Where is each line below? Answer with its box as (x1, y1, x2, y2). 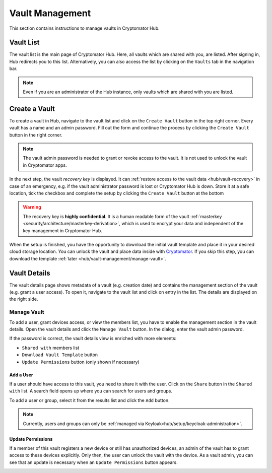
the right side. (9, 296, 38, 302)
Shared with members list (22, 345, 80, 351)
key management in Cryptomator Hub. (23, 227, 103, 234)
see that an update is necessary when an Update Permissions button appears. (9, 459, 178, 465)
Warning (23, 204, 41, 210)
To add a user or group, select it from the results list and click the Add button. (9, 397, 170, 403)
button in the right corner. (9, 131, 62, 138)
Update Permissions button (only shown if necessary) (22, 359, 140, 365)
